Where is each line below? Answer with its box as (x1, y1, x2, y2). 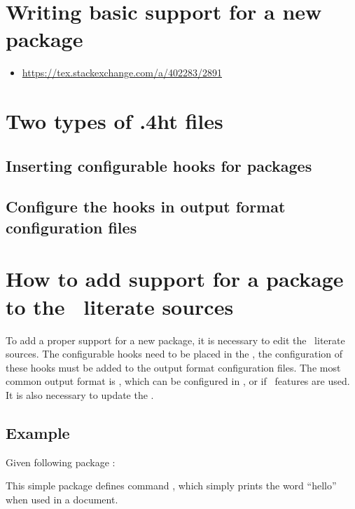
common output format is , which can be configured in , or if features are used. (6, 374, 350, 388)
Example (6, 421, 70, 443)
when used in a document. (6, 491, 118, 506)
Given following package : (6, 454, 116, 469)
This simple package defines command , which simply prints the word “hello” (6, 478, 337, 493)
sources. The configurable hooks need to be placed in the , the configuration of (6, 346, 343, 361)
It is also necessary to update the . (6, 387, 154, 402)
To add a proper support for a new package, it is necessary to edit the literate (6, 332, 345, 347)
